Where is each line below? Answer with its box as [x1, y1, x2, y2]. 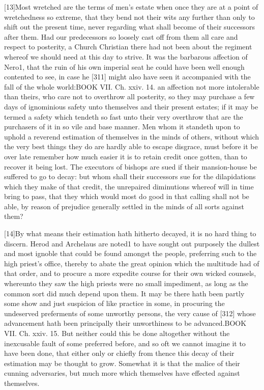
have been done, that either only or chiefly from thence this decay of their [4, 348, 234, 358]
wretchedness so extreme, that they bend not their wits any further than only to [4, 11, 255, 22]
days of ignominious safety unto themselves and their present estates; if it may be [4, 101, 258, 112]
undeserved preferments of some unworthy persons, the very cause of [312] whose [4, 308, 256, 318]
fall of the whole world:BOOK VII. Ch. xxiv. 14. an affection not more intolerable [4, 81, 259, 92]
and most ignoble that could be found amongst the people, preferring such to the [4, 248, 257, 259]
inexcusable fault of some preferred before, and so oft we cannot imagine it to [4, 338, 246, 348]
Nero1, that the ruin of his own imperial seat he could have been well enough [4, 61, 245, 72]
